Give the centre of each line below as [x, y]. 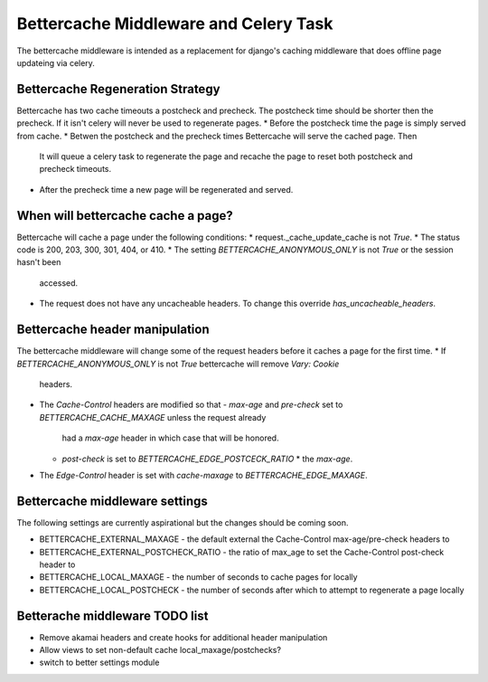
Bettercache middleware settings [112, 501]
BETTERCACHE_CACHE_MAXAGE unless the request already [153, 417]
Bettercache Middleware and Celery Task [175, 24]
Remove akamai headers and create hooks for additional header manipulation [183, 637]
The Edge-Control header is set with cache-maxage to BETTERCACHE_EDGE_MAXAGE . [203, 475]
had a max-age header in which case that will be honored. [170, 438]
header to [57, 564]
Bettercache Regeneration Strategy [118, 89]
